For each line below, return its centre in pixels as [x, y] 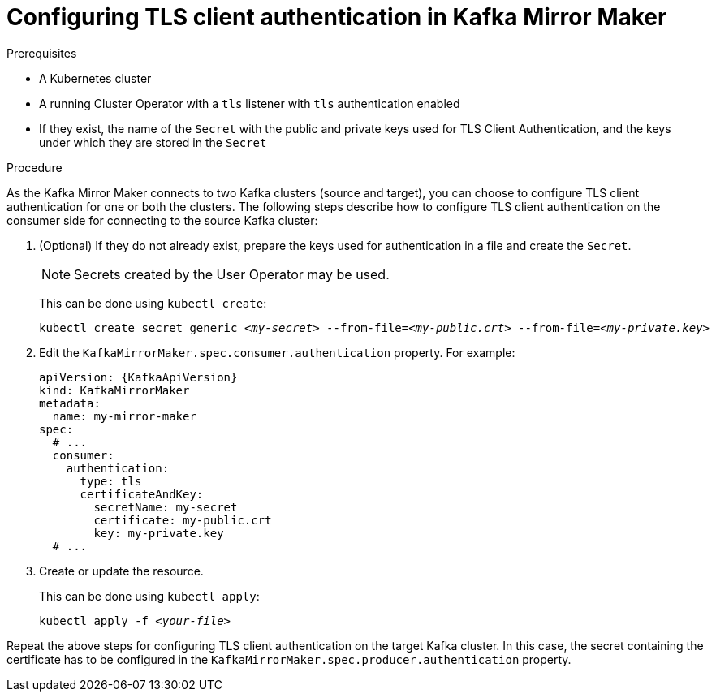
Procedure [35, 167]
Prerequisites [42, 53]
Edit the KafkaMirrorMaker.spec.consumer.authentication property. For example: [277, 352]
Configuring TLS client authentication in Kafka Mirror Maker [337, 17]
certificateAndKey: [142, 494]
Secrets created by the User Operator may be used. [232, 274]
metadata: [70, 403]
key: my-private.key [159, 533]
